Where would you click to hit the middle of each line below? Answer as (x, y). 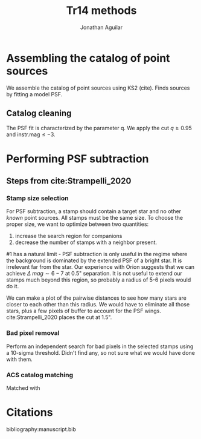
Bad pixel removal (33, 333)
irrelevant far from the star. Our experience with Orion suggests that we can (101, 267)
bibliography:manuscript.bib (41, 429)
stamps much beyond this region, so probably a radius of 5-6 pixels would (99, 280)
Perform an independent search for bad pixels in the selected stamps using (100, 346)
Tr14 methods (101, 11)
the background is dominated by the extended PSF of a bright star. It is (94, 260)
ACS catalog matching (40, 375)
